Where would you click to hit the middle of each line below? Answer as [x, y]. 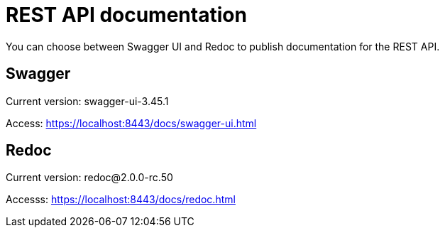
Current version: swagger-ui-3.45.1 [87, 101]
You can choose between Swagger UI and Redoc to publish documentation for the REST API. [223, 46]
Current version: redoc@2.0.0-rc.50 [89, 178]
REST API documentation [126, 15]
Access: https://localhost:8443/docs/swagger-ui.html [131, 123]
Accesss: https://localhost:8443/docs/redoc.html [121, 200]
